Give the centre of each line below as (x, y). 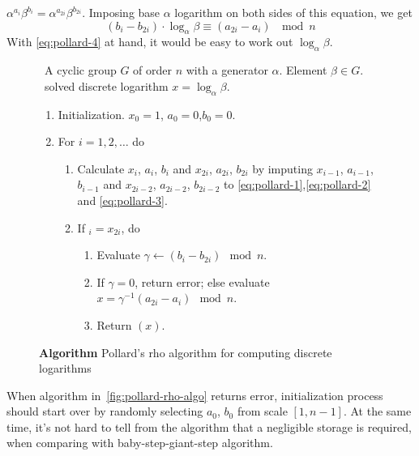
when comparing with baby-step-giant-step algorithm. (140, 443)
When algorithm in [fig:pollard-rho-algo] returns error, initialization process (195, 395)
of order (152, 70)
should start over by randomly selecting (105, 411)
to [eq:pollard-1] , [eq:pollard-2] (297, 184)
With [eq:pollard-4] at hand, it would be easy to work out (150, 42)
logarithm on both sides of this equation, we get (293, 12)
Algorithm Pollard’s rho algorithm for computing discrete (186, 352)
